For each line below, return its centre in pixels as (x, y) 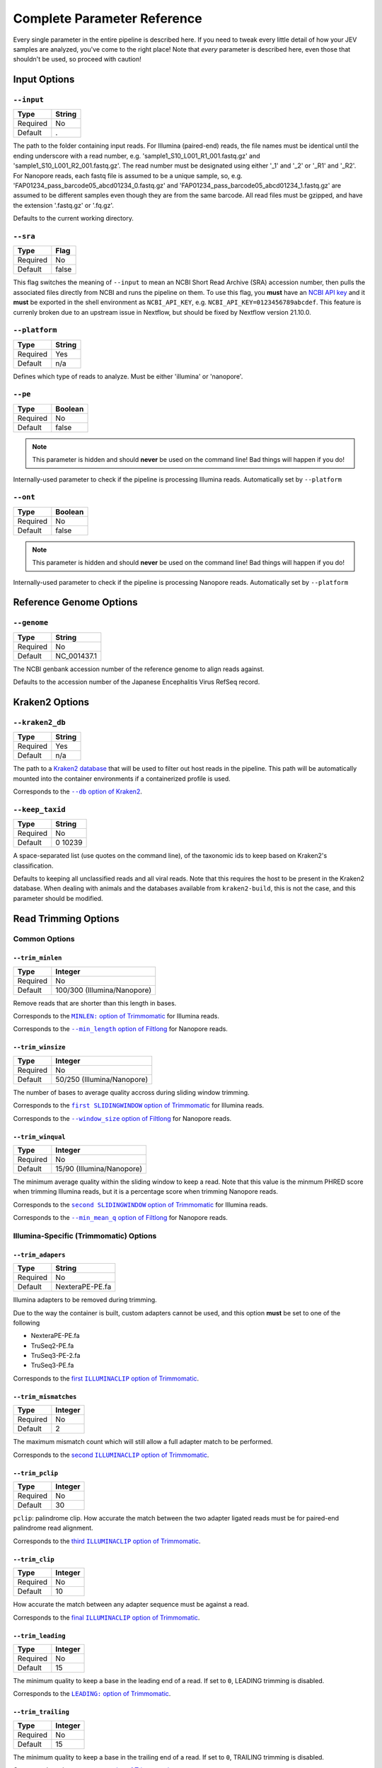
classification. (33, 866)
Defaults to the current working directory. (73, 219)
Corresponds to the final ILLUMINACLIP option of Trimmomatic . (106, 1617)
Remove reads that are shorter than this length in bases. (95, 1003)
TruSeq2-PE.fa (52, 1345)
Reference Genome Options (75, 602)
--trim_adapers (40, 1255)
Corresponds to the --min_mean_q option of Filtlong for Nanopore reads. (120, 1218)
